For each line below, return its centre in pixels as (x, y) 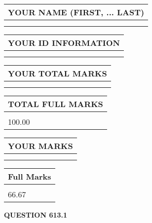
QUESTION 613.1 (36, 215)
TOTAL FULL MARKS (56, 104)
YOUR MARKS (40, 146)
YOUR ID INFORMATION (64, 43)
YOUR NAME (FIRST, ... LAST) (76, 12)
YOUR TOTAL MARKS (57, 73)
